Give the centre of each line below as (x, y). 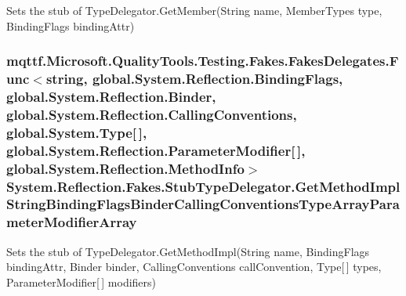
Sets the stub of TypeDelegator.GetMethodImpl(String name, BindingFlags (188, 251)
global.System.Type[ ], (77, 132)
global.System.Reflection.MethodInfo (125, 168)
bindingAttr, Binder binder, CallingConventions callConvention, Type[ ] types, (194, 267)
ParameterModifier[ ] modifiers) (82, 282)
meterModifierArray (72, 222)
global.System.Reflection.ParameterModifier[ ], (156, 150)
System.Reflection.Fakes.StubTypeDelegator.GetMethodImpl (203, 186)
